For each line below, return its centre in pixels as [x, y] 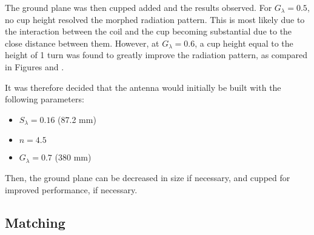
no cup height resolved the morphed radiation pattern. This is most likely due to [155, 19]
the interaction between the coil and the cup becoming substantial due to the [149, 31]
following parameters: [45, 99]
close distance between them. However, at [82, 43]
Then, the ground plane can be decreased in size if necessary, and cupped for [148, 177]
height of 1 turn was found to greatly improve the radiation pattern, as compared [156, 55]
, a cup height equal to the [244, 43]
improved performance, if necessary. [71, 189]
